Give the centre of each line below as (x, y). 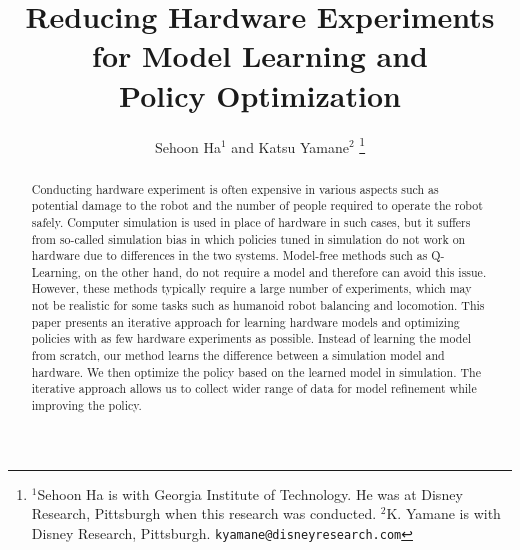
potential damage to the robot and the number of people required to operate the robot (257, 205)
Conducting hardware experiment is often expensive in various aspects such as (235, 188)
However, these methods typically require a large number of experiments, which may (251, 288)
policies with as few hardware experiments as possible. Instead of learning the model (251, 338)
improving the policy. (86, 405)
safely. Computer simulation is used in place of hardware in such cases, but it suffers (251, 221)
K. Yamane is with (443, 513)
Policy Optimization (260, 94)
